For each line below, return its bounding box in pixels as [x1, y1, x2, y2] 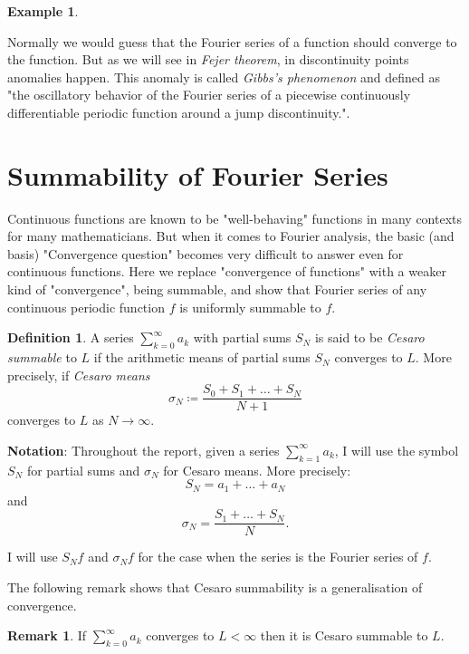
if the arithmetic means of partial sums [93, 348, 311, 367]
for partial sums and [26, 460, 140, 479]
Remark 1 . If [7, 626, 87, 645]
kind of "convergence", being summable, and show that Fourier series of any [7, 280, 427, 299]
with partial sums [193, 328, 292, 347]
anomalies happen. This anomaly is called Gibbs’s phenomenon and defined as [7, 67, 440, 86]
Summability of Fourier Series [7, 156, 388, 193]
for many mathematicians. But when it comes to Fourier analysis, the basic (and [7, 226, 455, 245]
